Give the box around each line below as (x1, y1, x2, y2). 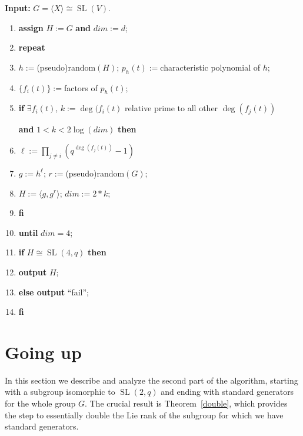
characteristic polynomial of (160, 61, 261, 73)
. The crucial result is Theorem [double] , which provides (84, 397, 288, 410)
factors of (64, 81, 98, 94)
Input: (5, 2, 31, 14)
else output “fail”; (18, 285, 89, 298)
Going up (5, 340, 82, 364)
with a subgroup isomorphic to (5, 385, 115, 398)
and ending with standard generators (161, 385, 294, 398)
